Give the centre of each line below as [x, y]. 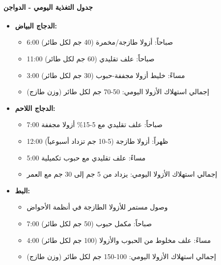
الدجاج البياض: [36, 25]
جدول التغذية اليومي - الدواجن [48, 7]
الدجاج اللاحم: [35, 108]
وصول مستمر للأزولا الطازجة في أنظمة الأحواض [97, 207]
